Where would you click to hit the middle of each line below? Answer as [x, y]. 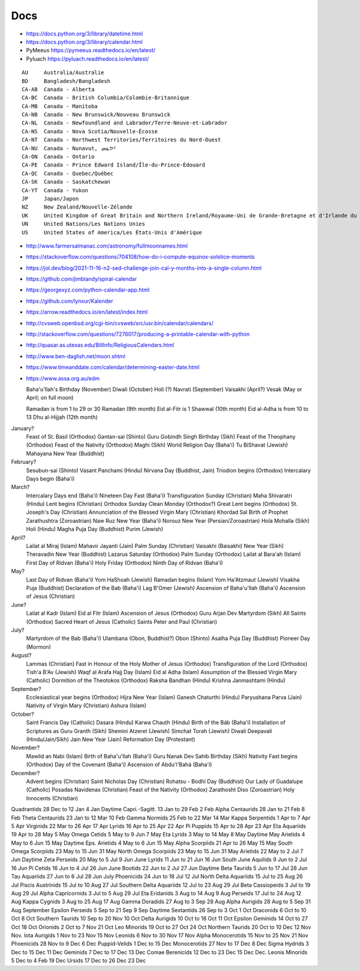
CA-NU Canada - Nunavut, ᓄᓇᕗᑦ [69, 148]
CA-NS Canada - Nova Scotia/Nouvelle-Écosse [90, 131]
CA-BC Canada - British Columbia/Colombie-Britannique [106, 98]
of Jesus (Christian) [50, 596]
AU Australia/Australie [63, 73]
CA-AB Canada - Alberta [58, 89]
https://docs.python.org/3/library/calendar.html [84, 41]
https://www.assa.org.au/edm [63, 378]
